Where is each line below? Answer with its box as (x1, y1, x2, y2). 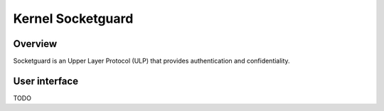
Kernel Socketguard (13, 11, 134, 26)
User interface (13, 75, 78, 87)
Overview (13, 38, 58, 50)
